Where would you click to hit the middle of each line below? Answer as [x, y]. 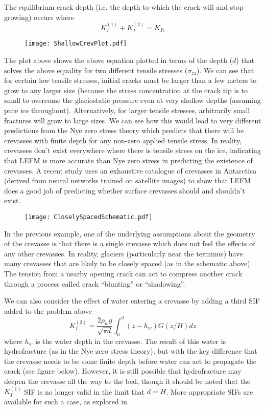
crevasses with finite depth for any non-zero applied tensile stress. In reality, [123, 140]
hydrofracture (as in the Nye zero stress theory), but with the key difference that [131, 351]
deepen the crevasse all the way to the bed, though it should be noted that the [127, 381]
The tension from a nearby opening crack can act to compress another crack [123, 274]
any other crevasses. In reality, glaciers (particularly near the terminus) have [124, 253]
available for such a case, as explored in [66, 402]
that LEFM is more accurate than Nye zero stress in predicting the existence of [128, 160]
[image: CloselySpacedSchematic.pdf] [89, 217]
